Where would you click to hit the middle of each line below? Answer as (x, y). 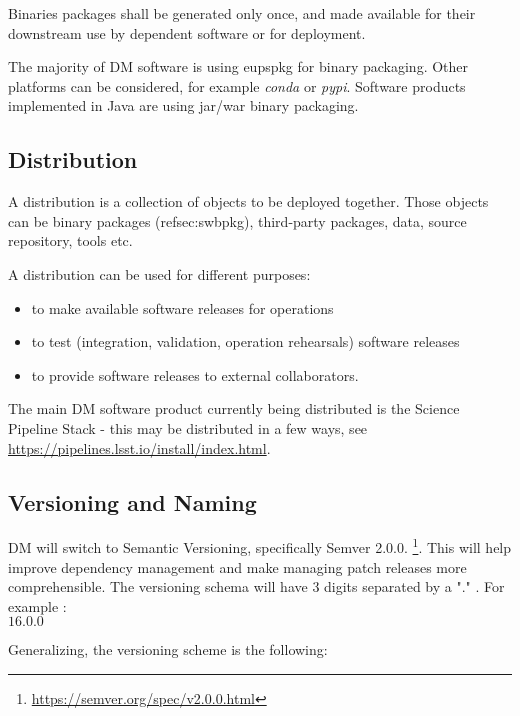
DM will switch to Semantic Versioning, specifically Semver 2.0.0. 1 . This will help (260, 545)
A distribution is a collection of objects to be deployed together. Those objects (248, 201)
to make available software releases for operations (182, 307)
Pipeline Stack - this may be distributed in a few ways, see (188, 427)
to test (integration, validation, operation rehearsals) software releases (245, 341)
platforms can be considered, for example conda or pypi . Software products (237, 85)
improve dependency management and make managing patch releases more (237, 566)
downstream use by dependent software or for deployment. (187, 32)
